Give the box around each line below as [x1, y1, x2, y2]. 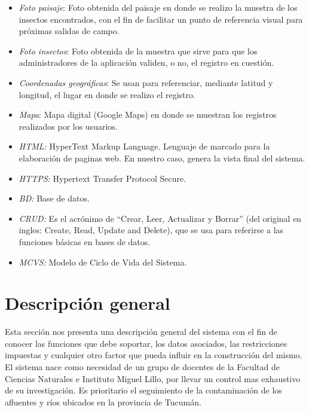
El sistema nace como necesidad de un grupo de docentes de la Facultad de [5, 361, 280, 373]
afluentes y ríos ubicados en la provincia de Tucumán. [5, 395, 201, 408]
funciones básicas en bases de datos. [19, 235, 151, 248]
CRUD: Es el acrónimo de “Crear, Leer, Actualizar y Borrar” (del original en [19, 212, 302, 224]
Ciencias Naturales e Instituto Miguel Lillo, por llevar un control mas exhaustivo [5, 372, 301, 384]
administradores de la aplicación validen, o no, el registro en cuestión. [19, 56, 274, 69]
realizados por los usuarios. [19, 120, 118, 132]
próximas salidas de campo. [19, 25, 120, 37]
